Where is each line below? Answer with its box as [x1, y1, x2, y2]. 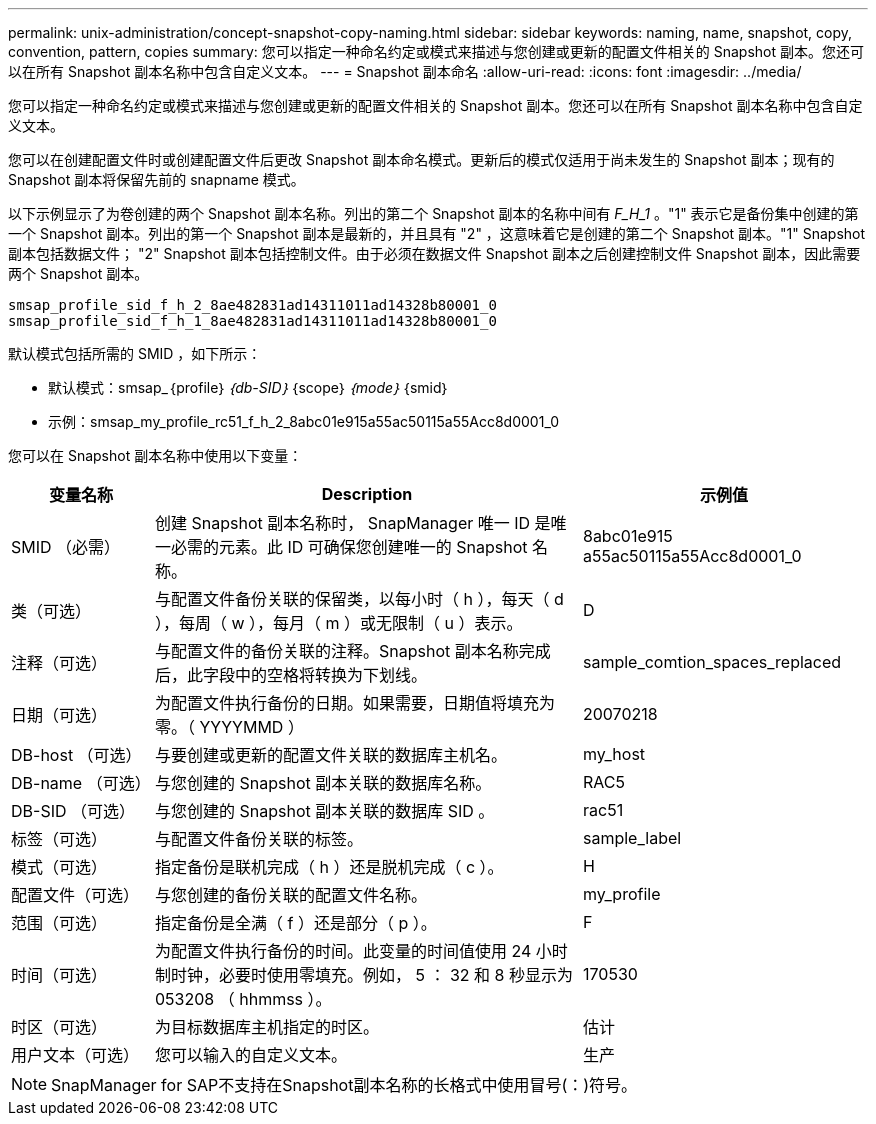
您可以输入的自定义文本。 [154, 1045, 347, 1065]
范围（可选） [11, 913, 108, 933]
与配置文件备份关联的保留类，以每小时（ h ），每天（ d [154, 589, 564, 609]
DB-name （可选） [11, 773, 151, 793]
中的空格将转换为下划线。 [234, 665, 427, 685]
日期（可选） [11, 705, 108, 725]
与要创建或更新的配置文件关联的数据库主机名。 [154, 745, 507, 765]
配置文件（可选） [11, 885, 140, 905]
